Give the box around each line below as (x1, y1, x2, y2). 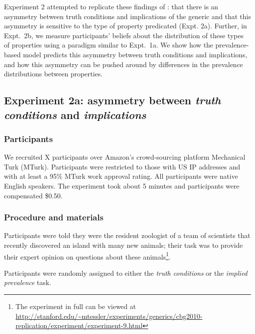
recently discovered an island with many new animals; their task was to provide (4, 239, 243, 250)
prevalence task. (4, 277, 51, 287)
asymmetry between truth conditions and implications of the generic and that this (4, 11, 251, 21)
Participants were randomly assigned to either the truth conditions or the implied (4, 267, 248, 278)
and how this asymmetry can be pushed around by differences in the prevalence (4, 59, 243, 69)
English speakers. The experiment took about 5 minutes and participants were (4, 180, 239, 191)
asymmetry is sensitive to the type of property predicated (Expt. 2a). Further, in (4, 21, 247, 31)
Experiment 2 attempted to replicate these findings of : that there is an (4, 1, 218, 11)
